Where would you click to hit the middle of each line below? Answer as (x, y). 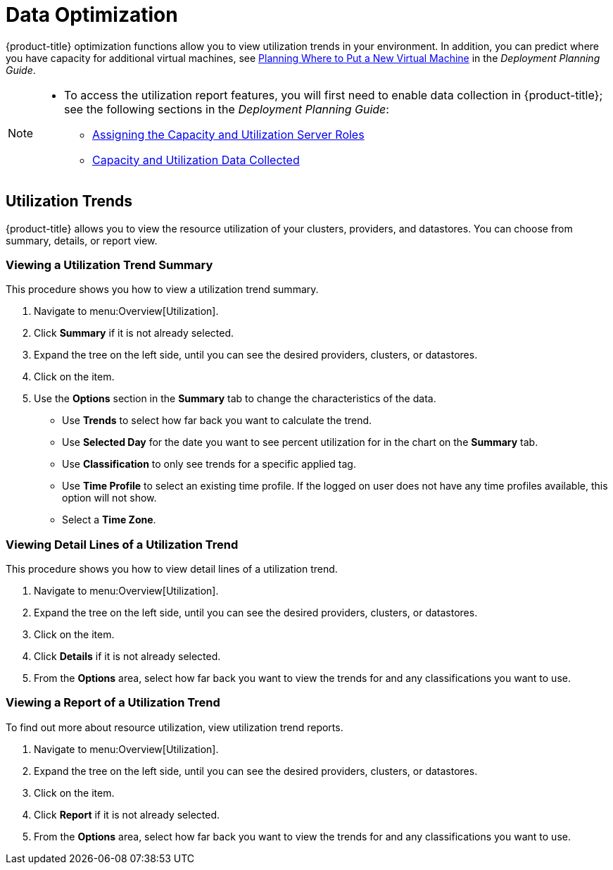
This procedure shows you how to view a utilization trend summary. (162, 290)
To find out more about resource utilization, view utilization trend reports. (175, 727)
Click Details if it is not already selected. (127, 657)
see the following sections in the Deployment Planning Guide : (227, 109)
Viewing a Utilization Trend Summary (109, 265)
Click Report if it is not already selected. (127, 814)
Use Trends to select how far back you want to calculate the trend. (217, 421)
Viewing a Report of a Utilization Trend (113, 703)
